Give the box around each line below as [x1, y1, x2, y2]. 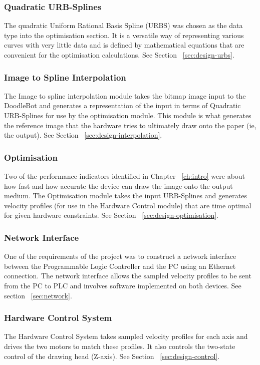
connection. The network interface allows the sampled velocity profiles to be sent [4, 270, 251, 281]
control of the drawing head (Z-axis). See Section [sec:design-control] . [4, 350, 220, 361]
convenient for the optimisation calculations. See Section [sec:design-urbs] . [4, 50, 234, 60]
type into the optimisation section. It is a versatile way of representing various [4, 30, 244, 40]
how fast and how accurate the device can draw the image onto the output [4, 180, 233, 191]
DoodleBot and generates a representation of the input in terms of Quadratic [4, 100, 241, 111]
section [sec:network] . [4, 290, 72, 300]
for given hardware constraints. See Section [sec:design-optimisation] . [4, 210, 218, 220]
